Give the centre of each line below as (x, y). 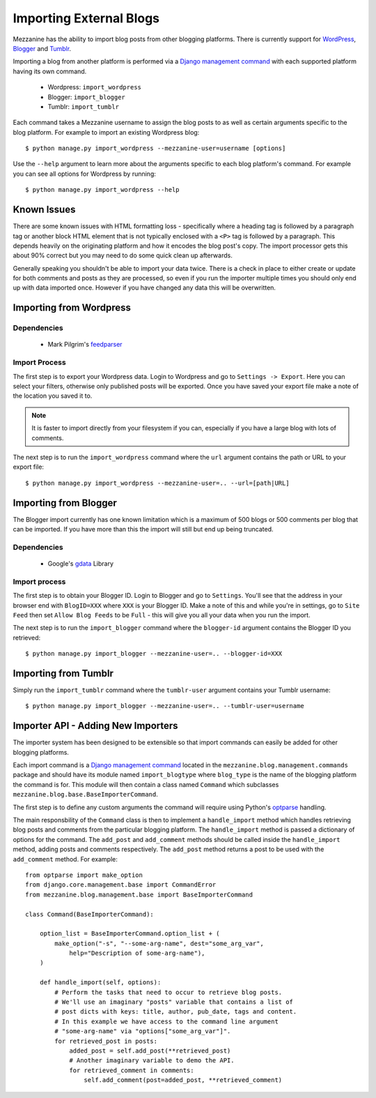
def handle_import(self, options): (100, 983)
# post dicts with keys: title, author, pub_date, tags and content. (176, 1012)
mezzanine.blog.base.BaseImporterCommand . (85, 795)
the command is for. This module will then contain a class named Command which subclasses (146, 784)
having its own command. (50, 71)
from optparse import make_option (84, 875)
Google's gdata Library (81, 563)
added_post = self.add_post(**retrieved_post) (150, 1051)
